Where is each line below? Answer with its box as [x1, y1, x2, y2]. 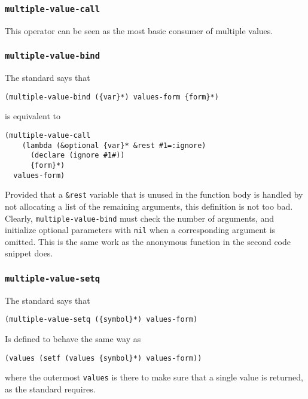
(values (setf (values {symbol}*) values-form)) [5, 353, 202, 362]
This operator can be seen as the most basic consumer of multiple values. [5, 24, 273, 37]
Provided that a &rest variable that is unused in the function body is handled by [5, 188, 303, 201]
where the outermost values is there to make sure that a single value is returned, [5, 371, 303, 383]
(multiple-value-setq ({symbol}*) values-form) [5, 315, 198, 324]
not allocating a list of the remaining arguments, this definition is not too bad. [5, 199, 293, 212]
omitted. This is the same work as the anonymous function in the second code [5, 235, 291, 247]
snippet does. [5, 247, 53, 259]
